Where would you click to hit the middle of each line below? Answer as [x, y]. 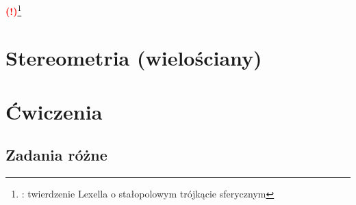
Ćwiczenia [54, 111]
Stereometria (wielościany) [134, 58]
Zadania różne [56, 155]
